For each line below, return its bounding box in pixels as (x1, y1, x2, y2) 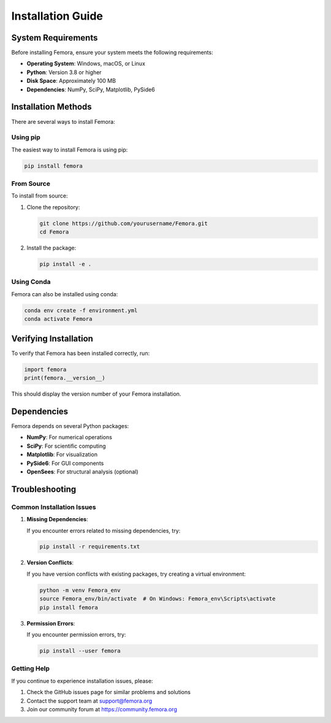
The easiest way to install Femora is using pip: (11, 146, 128, 153)
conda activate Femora (24, 316, 93, 323)
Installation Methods (11, 102, 92, 112)
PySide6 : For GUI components (26, 459, 104, 467)
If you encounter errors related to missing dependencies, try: (26, 527, 181, 534)
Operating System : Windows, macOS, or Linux (26, 60, 145, 67)
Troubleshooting (11, 484, 77, 494)
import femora (24, 365, 67, 373)
